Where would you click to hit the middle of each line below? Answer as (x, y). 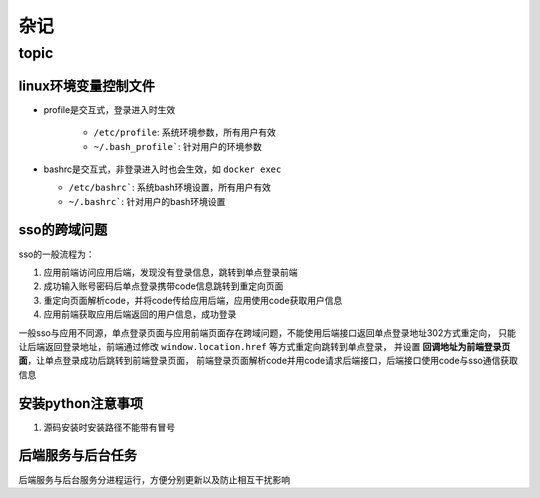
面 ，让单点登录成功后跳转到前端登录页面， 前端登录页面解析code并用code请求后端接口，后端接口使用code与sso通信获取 (268, 361)
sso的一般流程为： (56, 254)
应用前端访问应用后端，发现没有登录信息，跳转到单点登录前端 (170, 272)
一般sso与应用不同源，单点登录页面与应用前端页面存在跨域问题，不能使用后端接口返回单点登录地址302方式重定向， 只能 (267, 332)
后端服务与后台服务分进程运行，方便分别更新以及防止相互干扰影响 (154, 479)
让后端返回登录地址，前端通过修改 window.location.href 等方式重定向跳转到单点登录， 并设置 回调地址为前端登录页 (264, 346)
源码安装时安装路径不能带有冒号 (109, 427)
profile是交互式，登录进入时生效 (109, 109)
